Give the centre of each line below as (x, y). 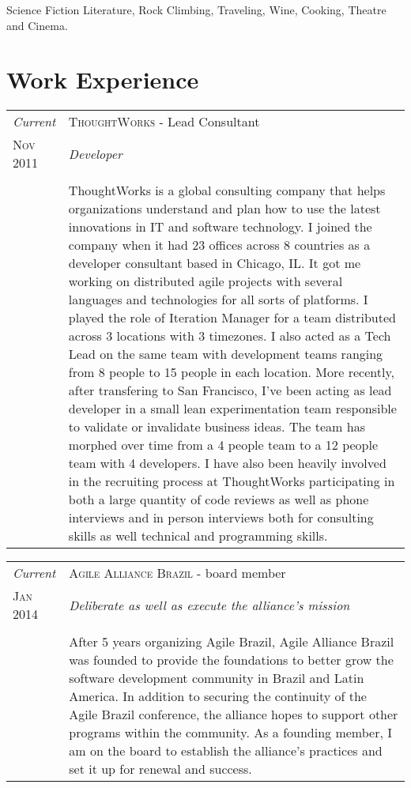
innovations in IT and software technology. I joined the (220, 227)
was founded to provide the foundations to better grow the (231, 660)
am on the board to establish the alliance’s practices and (226, 751)
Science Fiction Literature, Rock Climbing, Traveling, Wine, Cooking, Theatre (196, 9)
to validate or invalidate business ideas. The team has (217, 427)
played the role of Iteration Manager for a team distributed (232, 318)
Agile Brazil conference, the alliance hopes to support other (234, 714)
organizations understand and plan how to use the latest (224, 209)
